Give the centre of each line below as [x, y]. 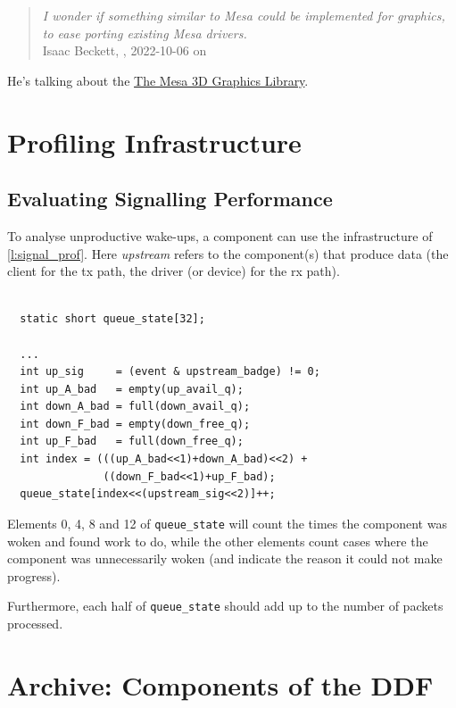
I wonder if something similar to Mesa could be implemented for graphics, [244, 15]
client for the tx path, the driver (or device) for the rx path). [174, 271]
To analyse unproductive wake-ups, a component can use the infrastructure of [220, 235]
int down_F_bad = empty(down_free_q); [135, 424]
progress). [34, 575]
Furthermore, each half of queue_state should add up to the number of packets [225, 606]
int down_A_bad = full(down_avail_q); [135, 407]
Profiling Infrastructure [154, 142]
